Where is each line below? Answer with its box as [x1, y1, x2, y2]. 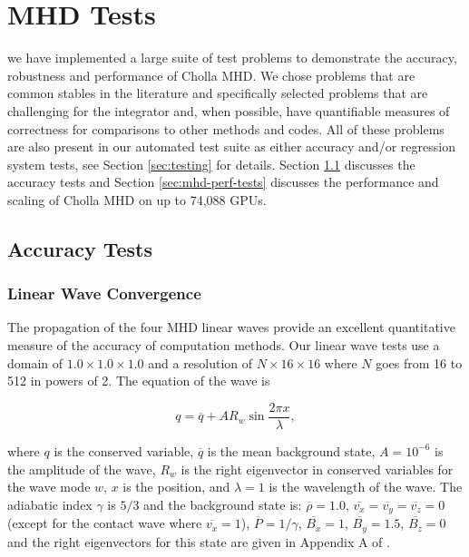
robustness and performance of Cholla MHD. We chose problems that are [7, 65, 415, 84]
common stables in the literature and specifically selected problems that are [7, 83, 428, 103]
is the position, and [122, 477, 230, 496]
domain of [7, 353, 64, 372]
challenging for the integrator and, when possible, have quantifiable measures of [7, 101, 450, 120]
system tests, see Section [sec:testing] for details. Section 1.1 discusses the [7, 154, 415, 173]
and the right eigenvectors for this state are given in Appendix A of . [7, 532, 390, 551]
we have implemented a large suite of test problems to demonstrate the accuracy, [7, 48, 457, 67]
